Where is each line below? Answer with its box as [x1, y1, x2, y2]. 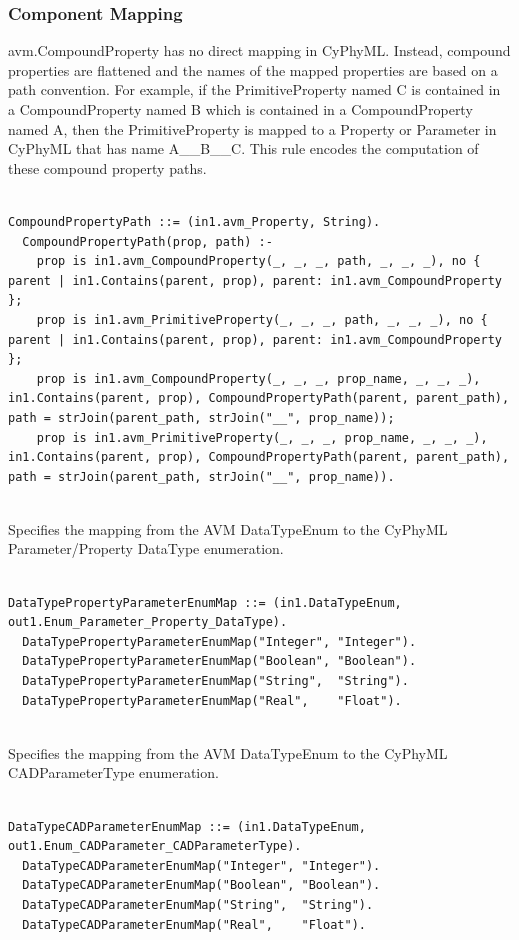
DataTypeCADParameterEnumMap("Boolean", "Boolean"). [22, 878, 381, 893]
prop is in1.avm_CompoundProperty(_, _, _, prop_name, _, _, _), [36, 371, 481, 386]
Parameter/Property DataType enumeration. [8, 538, 284, 559]
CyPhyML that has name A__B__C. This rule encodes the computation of [8, 138, 479, 159]
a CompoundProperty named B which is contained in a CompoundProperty [8, 99, 473, 119]
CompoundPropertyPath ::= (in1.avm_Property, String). [8, 214, 381, 229]
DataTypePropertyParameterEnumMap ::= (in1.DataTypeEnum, [8, 595, 402, 610]
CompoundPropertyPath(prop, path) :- [22, 234, 273, 249]
